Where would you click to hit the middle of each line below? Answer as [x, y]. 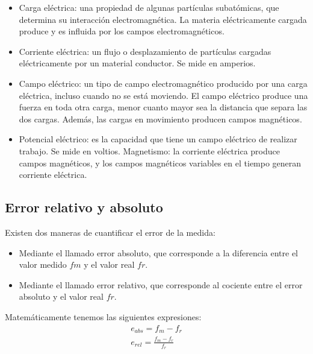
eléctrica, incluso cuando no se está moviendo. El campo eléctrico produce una [163, 95]
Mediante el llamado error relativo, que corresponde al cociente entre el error [161, 284]
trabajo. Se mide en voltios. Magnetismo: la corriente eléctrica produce [149, 150]
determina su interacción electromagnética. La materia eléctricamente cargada [163, 19]
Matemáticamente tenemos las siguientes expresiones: [103, 316]
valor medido [43, 264]
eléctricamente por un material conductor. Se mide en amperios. [137, 63]
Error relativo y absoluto [84, 207]
